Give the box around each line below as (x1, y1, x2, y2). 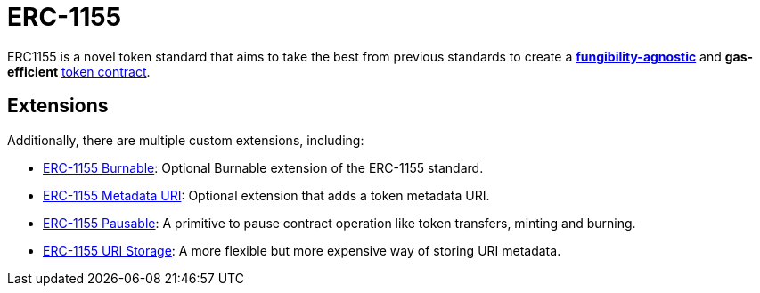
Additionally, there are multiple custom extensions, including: (7, 132, 364, 148)
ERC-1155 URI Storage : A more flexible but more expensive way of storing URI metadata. (43, 242, 561, 258)
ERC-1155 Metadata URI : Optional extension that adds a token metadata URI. (43, 187, 490, 203)
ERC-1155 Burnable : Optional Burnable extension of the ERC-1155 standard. (43, 159, 484, 175)
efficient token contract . (7, 63, 151, 79)
